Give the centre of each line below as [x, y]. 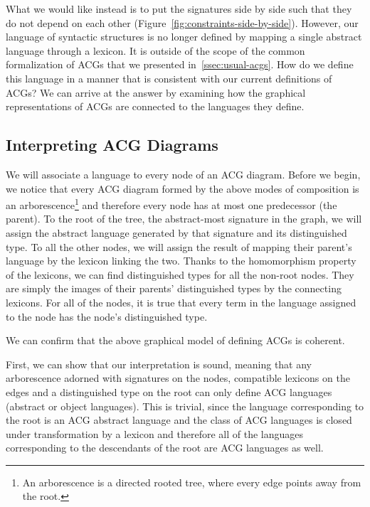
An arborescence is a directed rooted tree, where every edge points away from [192, 482]
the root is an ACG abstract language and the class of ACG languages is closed [179, 420]
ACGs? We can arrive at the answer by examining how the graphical [156, 92]
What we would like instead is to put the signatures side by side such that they [179, 9]
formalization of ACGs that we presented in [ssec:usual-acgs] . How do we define [180, 64]
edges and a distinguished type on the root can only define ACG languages [169, 391]
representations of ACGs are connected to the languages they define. [155, 106]
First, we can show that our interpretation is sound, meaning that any [159, 364]
